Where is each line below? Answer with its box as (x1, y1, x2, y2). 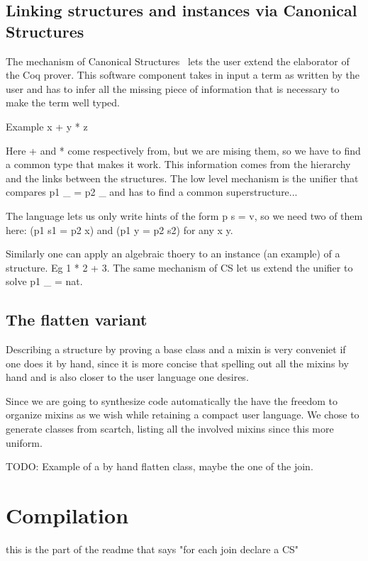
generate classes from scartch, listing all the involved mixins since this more (6, 421, 334, 436)
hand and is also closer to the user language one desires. (6, 370, 249, 384)
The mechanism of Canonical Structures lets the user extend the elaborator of (6, 53, 350, 68)
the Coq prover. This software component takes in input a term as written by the (6, 67, 360, 82)
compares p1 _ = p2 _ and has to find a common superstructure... (6, 184, 298, 199)
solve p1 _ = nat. (6, 274, 83, 289)
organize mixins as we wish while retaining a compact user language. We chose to (6, 407, 359, 422)
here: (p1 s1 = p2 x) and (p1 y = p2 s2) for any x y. (6, 222, 233, 237)
